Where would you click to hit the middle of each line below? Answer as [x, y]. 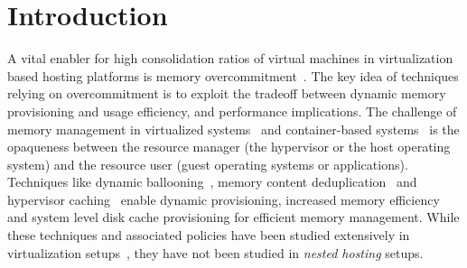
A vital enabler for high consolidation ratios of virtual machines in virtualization [230, 58]
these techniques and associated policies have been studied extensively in [209, 235]
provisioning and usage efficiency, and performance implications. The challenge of [232, 111]
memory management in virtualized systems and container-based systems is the [233, 129]
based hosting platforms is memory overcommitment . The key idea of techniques [233, 75]
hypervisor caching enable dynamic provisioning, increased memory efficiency [224, 199]
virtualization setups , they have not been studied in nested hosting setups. [215, 252]
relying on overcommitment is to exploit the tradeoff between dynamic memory [227, 93]
